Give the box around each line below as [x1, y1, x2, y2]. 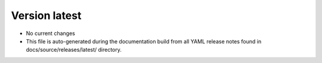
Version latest [11, 9, 82, 22]
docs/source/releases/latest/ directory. [26, 46, 122, 53]
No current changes [26, 30, 76, 37]
